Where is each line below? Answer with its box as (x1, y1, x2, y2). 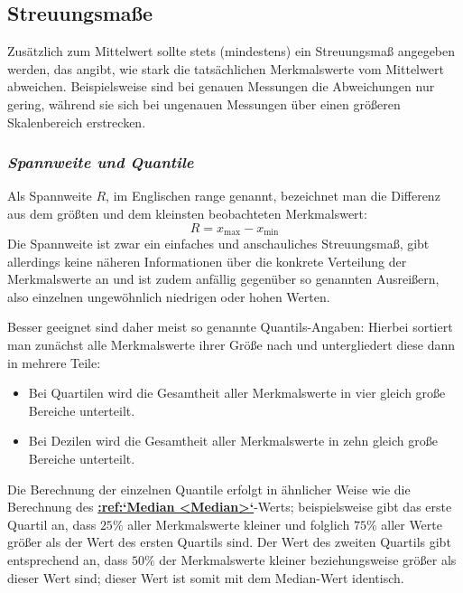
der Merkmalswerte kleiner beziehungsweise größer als (159, 550, 457, 569)
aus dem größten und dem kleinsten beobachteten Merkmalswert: (7, 203, 367, 222)
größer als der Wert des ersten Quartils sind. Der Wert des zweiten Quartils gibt (7, 532, 451, 551)
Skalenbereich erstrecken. (7, 112, 146, 131)
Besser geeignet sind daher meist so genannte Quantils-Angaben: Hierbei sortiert (7, 317, 453, 336)
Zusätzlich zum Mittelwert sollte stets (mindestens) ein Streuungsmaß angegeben (7, 42, 456, 61)
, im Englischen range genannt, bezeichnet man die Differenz (106, 186, 440, 205)
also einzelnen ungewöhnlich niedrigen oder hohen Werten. (7, 287, 330, 306)
